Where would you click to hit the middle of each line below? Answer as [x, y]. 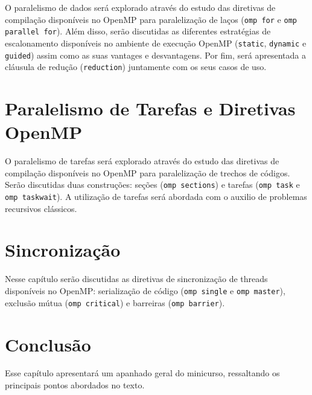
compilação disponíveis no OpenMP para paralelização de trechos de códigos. [148, 172]
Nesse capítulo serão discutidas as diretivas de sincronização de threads [136, 279]
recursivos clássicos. [41, 208]
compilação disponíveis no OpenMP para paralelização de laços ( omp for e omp [151, 19]
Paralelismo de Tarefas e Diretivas [150, 108]
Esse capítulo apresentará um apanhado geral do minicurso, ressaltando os [142, 373]
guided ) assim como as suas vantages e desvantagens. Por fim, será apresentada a [155, 55]
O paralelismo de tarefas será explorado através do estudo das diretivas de [142, 161]
